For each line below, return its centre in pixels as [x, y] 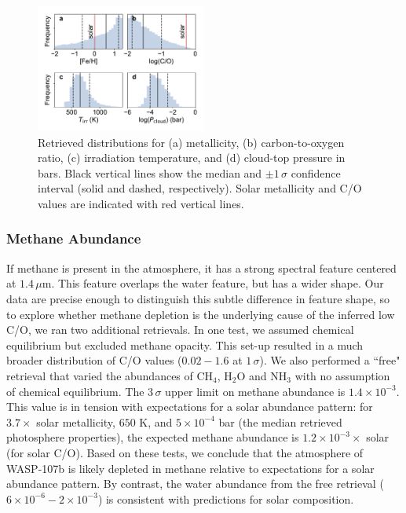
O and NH [262, 375]
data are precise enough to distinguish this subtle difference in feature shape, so [198, 298]
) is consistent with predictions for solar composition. [226, 498]
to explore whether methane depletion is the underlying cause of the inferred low [201, 314]
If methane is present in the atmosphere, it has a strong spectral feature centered [201, 267]
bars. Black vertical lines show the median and [150, 172]
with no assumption [342, 375]
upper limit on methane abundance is [255, 391]
